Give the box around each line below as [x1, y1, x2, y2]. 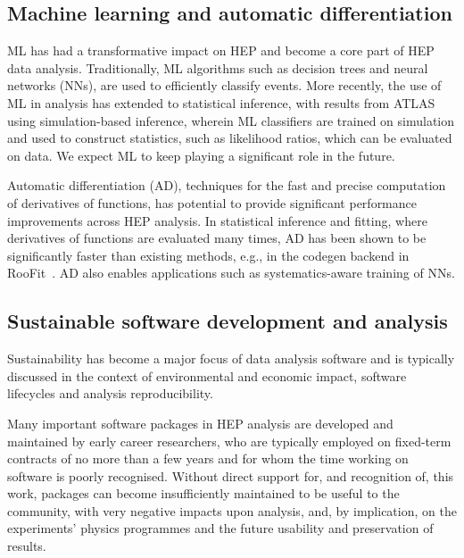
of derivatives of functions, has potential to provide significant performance [7, 193, 418, 212]
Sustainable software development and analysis [7, 307, 448, 335]
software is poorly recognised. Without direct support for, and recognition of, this [7, 466, 454, 485]
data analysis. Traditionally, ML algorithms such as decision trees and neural [7, 58, 428, 77]
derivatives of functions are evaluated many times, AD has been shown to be [7, 229, 427, 247]
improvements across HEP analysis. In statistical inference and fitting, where [7, 211, 427, 229]
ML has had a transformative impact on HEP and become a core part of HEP [7, 41, 435, 60]
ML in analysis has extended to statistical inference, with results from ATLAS [7, 93, 435, 112]
